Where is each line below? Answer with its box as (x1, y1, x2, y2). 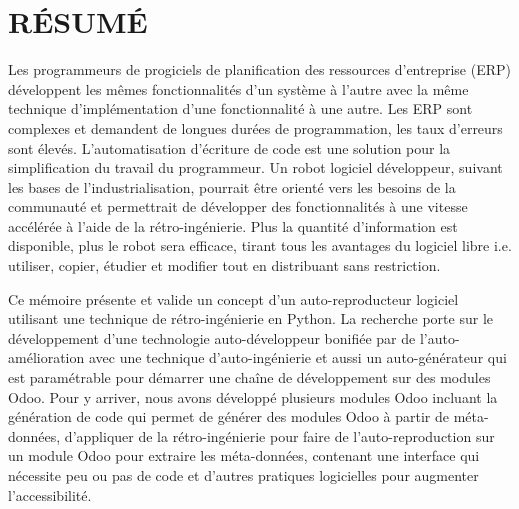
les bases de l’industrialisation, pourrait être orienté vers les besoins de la (8, 176, 456, 197)
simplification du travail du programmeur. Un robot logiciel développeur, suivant (8, 157, 503, 178)
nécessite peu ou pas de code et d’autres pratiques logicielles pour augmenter (8, 465, 479, 485)
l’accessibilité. (8, 484, 92, 505)
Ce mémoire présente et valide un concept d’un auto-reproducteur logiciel (8, 288, 459, 309)
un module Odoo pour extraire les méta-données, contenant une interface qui (8, 445, 480, 466)
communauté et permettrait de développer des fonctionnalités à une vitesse (8, 196, 468, 217)
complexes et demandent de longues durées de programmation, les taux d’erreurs (8, 117, 503, 138)
